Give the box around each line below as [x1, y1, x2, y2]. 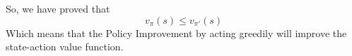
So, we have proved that [6, 1, 110, 15]
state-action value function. [6, 39, 124, 54]
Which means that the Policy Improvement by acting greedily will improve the [6, 25, 347, 40]
